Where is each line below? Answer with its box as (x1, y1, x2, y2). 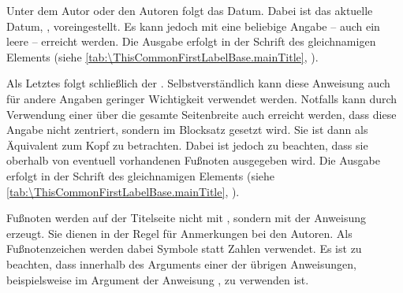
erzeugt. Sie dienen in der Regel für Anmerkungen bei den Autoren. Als (6, 224, 353, 241)
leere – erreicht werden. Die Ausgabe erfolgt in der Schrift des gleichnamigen (6, 33, 376, 50)
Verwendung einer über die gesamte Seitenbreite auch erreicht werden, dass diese (6, 106, 397, 122)
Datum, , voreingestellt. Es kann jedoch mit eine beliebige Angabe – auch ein (6, 17, 380, 34)
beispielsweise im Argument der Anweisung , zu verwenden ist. (6, 271, 309, 287)
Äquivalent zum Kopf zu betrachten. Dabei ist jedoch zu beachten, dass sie (6, 136, 368, 153)
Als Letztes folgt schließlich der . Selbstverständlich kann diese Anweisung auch (6, 75, 390, 91)
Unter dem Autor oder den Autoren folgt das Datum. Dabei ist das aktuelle (6, 2, 373, 18)
